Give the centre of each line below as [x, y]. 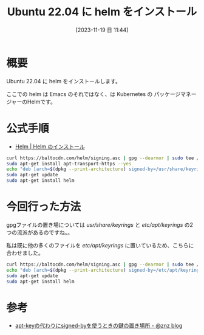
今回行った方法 [44, 207]
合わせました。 [25, 253]
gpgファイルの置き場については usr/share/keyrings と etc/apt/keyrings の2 [100, 224]
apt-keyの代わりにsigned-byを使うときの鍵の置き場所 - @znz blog [99, 326]
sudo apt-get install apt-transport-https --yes [69, 164]
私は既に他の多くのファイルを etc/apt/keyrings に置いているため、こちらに [100, 245]
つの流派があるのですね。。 [39, 232]
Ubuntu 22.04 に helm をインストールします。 [64, 81]
